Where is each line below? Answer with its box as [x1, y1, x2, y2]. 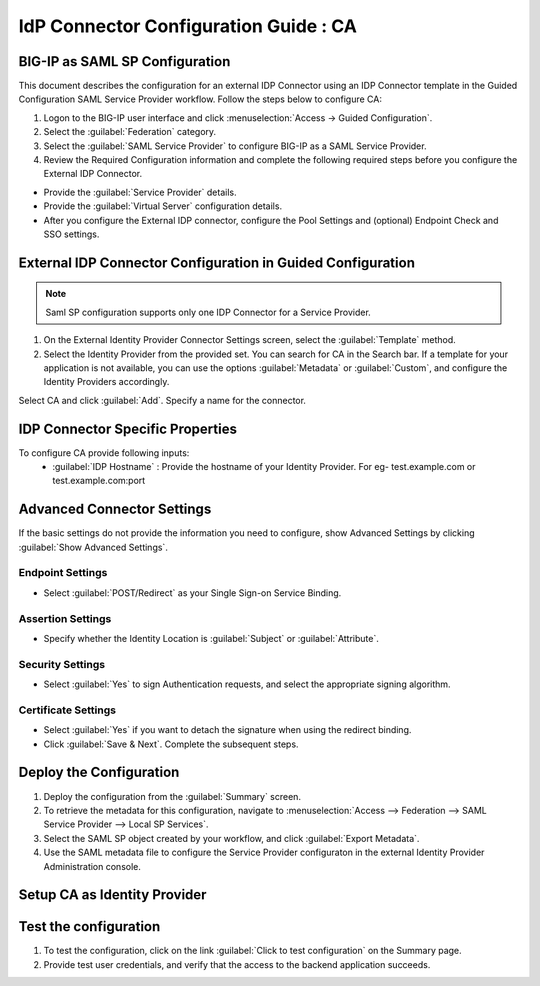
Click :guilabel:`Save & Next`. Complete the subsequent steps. [43, 738, 299, 750]
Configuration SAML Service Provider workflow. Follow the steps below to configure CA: [18, 93, 382, 105]
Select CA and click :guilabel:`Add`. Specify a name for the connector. [18, 394, 307, 406]
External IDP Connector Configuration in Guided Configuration [18, 254, 415, 271]
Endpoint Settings [18, 566, 108, 580]
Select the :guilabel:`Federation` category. [43, 126, 217, 138]
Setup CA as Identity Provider [18, 886, 207, 904]
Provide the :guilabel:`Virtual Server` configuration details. [43, 200, 283, 212]
